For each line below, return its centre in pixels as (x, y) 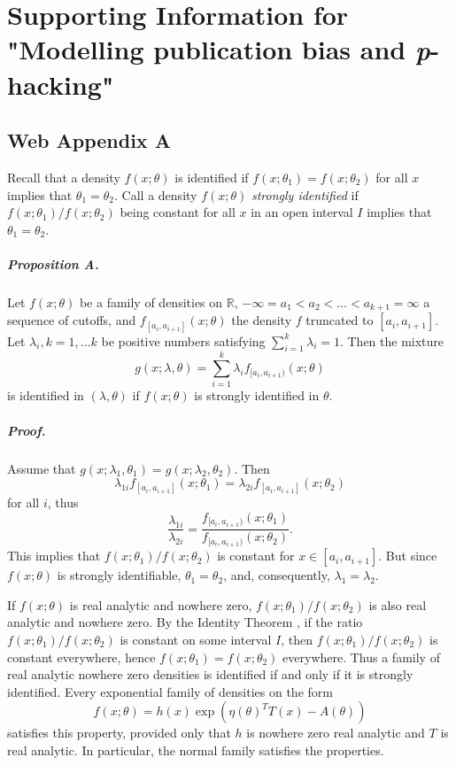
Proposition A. (53, 263)
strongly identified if (305, 194)
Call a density (159, 194)
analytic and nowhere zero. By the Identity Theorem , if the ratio (185, 622)
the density (262, 320)
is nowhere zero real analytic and (336, 733)
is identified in (46, 395)
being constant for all (178, 212)
